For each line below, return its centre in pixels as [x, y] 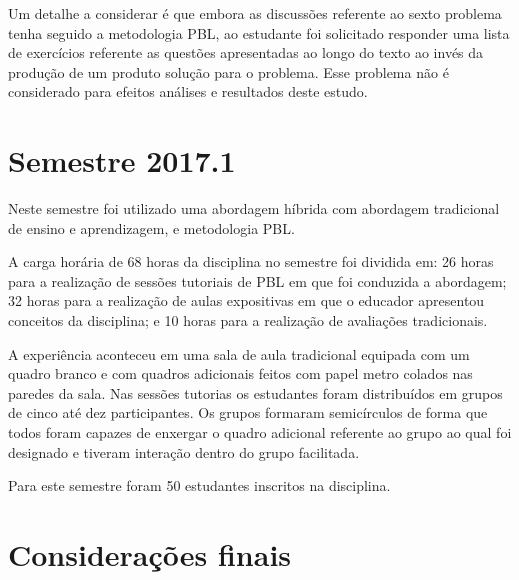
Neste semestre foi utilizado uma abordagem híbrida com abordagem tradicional [254, 208]
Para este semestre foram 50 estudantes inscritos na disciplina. [199, 485]
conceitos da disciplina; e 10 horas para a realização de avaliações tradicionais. [248, 320]
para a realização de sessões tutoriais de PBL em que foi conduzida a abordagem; [257, 280]
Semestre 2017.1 [122, 160]
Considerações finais [150, 554]
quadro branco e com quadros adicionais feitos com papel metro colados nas [240, 373]
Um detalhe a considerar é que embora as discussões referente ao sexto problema [255, 13]
